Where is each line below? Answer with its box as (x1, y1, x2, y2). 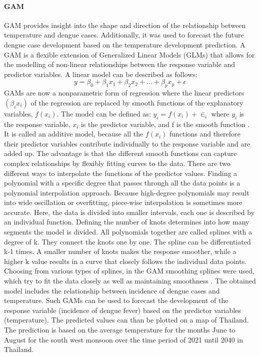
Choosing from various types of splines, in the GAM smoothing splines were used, (4, 265, 254, 276)
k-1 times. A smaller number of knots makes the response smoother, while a (4, 246, 236, 256)
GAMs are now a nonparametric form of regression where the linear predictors (4, 87, 244, 98)
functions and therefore (169, 128, 240, 139)
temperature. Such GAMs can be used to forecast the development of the (4, 295, 228, 305)
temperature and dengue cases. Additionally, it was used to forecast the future (4, 29, 244, 40)
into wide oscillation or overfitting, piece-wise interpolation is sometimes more (4, 197, 242, 207)
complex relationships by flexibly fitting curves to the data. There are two (4, 157, 230, 168)
